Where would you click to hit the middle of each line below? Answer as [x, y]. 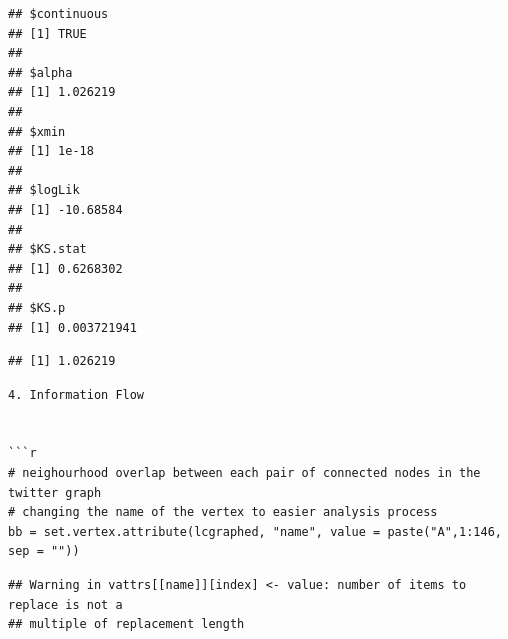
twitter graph [55, 492]
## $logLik [44, 190]
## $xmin [37, 131]
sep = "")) [44, 551]
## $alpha [40, 72]
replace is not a [65, 604]
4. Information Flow [76, 394]
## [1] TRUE [47, 33]
